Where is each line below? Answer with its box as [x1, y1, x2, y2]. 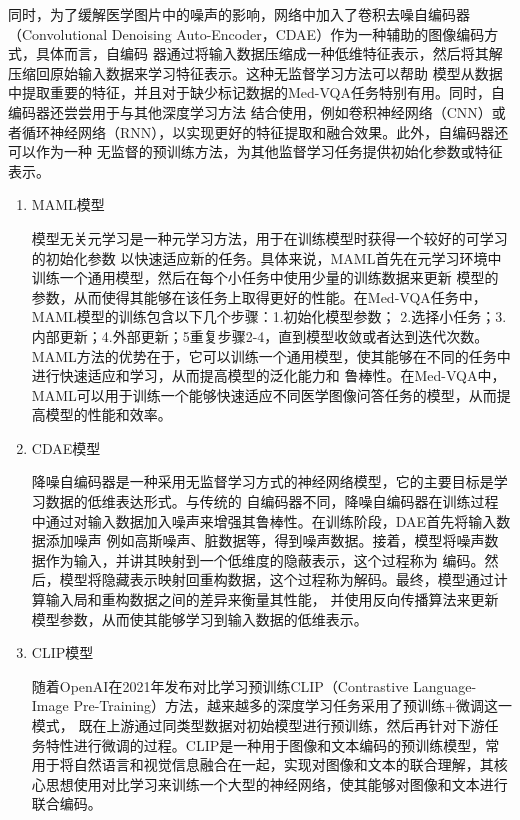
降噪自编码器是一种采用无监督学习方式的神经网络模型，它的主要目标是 [31, 471, 494, 492]
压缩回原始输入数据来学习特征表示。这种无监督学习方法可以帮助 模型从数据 [8, 62, 503, 83]
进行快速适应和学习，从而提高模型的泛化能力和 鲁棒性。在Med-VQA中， [31, 365, 506, 386]
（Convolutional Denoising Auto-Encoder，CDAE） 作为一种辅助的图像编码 [8, 23, 485, 44]
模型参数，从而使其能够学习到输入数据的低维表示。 [31, 608, 368, 629]
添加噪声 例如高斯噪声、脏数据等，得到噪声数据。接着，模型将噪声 [45, 530, 485, 551]
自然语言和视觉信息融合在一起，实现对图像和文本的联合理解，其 [73, 754, 494, 775]
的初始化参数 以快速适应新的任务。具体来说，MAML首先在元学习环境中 [31, 247, 502, 268]
